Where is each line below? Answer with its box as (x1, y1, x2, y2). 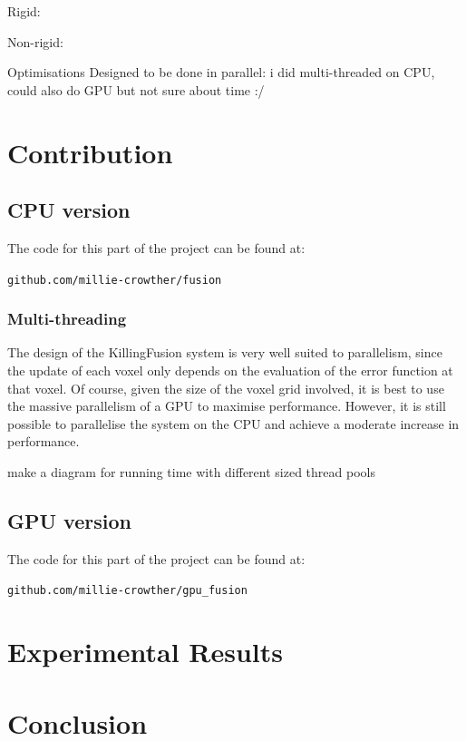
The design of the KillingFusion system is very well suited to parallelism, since (7, 343, 442, 362)
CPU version (7, 196, 131, 224)
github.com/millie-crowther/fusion (7, 273, 222, 287)
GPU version (7, 506, 131, 534)
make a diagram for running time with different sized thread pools (7, 462, 375, 481)
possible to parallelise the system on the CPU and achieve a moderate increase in (7, 414, 460, 433)
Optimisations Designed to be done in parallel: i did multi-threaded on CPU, (7, 63, 435, 82)
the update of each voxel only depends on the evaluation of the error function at (7, 361, 453, 380)
